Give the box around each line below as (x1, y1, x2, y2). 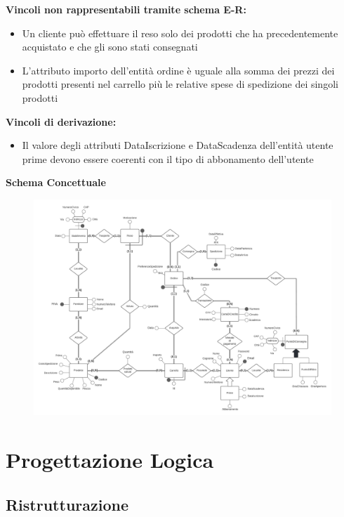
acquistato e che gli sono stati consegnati (22, 39, 198, 54)
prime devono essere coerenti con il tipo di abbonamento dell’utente (22, 151, 314, 166)
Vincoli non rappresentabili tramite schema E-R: (6, 2, 246, 16)
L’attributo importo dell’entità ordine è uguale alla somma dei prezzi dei (22, 63, 335, 77)
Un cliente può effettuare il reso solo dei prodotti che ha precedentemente (22, 25, 338, 40)
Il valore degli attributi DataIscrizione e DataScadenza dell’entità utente (22, 138, 333, 152)
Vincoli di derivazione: (6, 114, 117, 129)
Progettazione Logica (6, 445, 214, 473)
